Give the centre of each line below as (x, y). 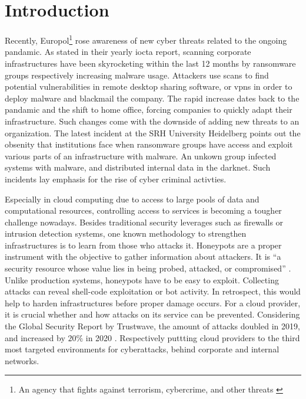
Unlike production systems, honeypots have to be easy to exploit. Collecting (142, 279)
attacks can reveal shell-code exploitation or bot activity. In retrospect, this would (153, 291)
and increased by (35, 337)
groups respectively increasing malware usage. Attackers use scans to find (137, 75)
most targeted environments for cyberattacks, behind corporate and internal (142, 349)
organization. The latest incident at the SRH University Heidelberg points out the (153, 133)
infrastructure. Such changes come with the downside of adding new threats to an (152, 121)
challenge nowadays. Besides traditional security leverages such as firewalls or (144, 222)
